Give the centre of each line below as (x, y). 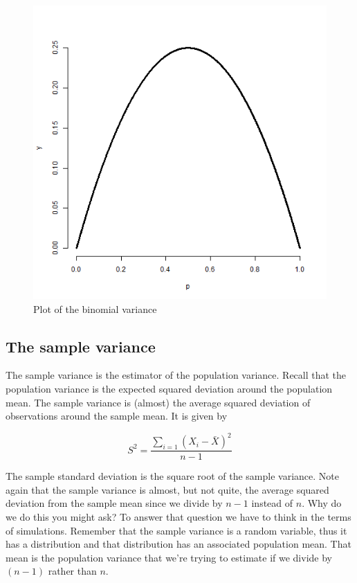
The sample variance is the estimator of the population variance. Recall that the (176, 375)
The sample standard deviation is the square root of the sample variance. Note (172, 476)
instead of (272, 503)
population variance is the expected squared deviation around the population (169, 388)
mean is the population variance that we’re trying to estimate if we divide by (169, 557)
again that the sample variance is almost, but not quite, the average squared (167, 489)
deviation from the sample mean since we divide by (114, 503)
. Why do (322, 503)
